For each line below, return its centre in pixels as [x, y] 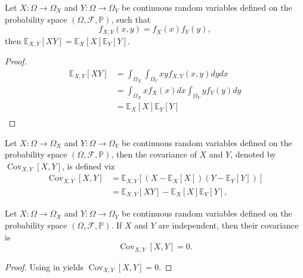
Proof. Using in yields [44, 266]
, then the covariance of [154, 154]
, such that [131, 19]
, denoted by [253, 154]
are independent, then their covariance [228, 225]
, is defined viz [88, 166]
